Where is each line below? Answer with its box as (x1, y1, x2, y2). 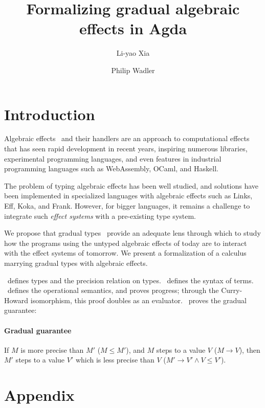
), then (239, 344, 260, 355)
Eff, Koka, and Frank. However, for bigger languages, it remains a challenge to (4, 200, 250, 211)
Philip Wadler (111, 64, 155, 75)
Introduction (4, 103, 95, 124)
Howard (4, 294, 29, 305)
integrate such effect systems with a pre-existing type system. (4, 210, 196, 221)
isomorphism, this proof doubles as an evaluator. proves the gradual (30, 294, 247, 305)
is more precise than (20, 344, 84, 355)
